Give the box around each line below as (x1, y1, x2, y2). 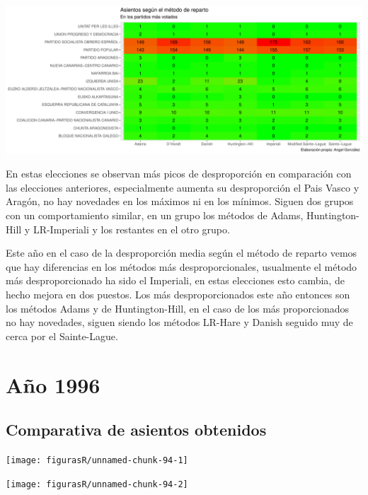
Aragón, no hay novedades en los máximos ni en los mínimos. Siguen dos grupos (6, 194, 354, 209)
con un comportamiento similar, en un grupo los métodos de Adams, (6, 208, 304, 223)
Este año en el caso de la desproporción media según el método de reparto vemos (6, 245, 357, 260)
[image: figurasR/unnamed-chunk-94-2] (6, 479, 188, 489)
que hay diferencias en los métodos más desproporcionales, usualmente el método (6, 259, 357, 274)
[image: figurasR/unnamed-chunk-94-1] (6, 455, 188, 465)
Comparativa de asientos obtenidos (6, 419, 267, 441)
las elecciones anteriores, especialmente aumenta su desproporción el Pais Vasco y (6, 180, 360, 194)
